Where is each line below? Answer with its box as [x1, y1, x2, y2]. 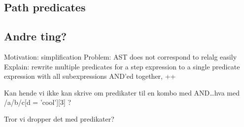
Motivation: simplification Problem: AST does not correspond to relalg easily [4, 51, 237, 62]
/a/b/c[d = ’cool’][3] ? [4, 97, 71, 107]
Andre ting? [4, 29, 67, 44]
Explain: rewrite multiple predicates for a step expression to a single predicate [4, 61, 240, 71]
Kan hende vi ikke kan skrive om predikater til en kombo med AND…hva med [4, 87, 240, 97]
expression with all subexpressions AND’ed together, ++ [4, 71, 176, 81]
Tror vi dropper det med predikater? [4, 113, 114, 124]
